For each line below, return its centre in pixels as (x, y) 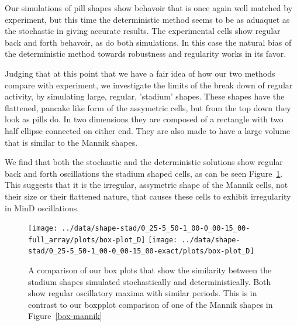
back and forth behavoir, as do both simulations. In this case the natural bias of (148, 42)
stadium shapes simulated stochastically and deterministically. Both (150, 281)
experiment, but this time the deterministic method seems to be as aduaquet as (147, 19)
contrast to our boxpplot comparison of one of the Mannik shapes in (151, 304)
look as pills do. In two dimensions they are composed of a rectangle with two (144, 119)
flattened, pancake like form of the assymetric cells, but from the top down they (148, 107)
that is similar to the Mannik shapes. (71, 142)
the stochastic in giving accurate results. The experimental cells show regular (143, 31)
